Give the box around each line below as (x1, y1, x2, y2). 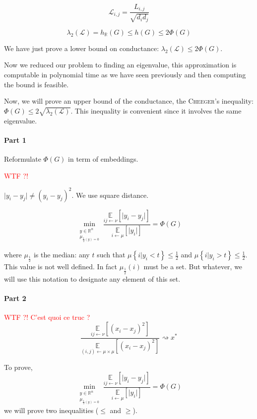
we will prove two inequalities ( (4, 405, 99, 415)
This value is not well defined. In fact (4, 261, 118, 272)
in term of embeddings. (68, 154, 138, 164)
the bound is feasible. (4, 79, 69, 89)
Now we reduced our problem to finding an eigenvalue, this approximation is (4, 60, 237, 70)
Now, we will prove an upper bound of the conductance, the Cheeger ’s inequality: (4, 96, 254, 106)
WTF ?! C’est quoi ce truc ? (4, 311, 90, 322)
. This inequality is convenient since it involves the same (70, 105, 242, 116)
